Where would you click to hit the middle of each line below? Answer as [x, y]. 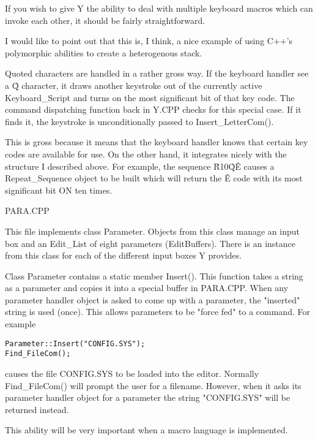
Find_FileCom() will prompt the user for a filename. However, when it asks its [153, 385]
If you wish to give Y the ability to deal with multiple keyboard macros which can [159, 8]
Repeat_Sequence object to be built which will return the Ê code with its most [154, 178]
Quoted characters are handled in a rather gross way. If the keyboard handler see [157, 73]
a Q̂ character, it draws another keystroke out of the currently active [134, 85]
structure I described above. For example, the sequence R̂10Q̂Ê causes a [140, 166]
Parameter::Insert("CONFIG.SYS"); [75, 343]
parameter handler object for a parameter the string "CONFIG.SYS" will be [148, 397]
